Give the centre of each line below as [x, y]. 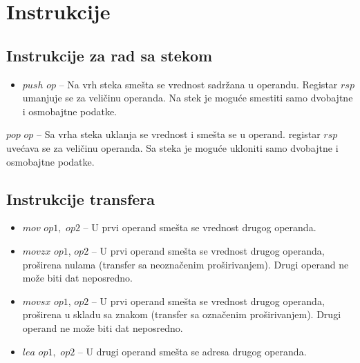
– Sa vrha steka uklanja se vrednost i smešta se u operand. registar [179, 134]
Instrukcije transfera [81, 198]
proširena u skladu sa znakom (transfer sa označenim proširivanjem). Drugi [182, 314]
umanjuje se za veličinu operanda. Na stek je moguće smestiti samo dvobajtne [188, 98]
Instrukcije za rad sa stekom [110, 55]
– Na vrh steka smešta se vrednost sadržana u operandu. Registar [198, 84]
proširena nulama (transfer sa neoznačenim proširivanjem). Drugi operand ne [186, 264]
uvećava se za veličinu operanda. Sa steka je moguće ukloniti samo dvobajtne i [172, 147]
